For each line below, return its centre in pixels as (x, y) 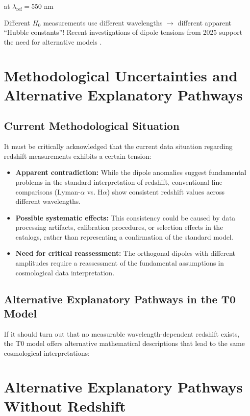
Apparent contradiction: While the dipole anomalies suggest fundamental (131, 172)
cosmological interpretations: (47, 353)
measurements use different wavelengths (103, 22)
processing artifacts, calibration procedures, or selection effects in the (119, 227)
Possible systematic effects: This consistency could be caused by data (125, 217)
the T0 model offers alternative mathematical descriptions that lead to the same (125, 343)
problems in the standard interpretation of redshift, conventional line (119, 182)
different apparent (204, 22)
